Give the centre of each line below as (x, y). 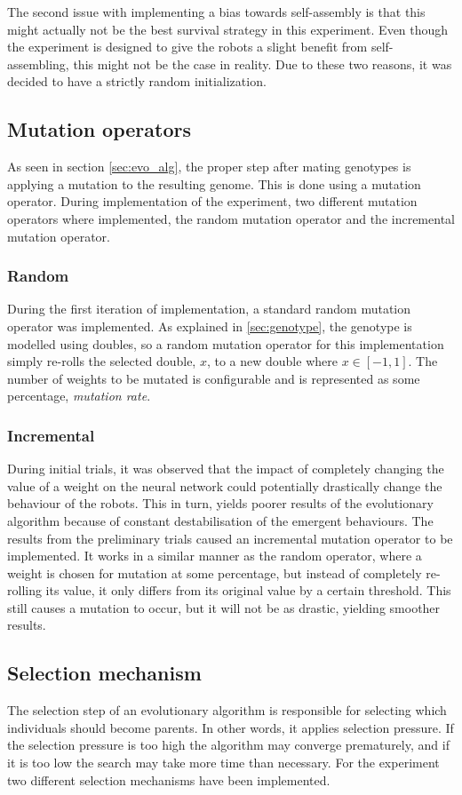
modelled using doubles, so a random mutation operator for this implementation (226, 343)
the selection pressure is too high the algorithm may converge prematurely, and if (228, 745)
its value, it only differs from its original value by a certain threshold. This (248, 590)
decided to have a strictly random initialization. (137, 81)
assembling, (38, 64)
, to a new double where (272, 361)
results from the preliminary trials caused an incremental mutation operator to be (230, 538)
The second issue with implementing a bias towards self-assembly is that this (216, 12)
